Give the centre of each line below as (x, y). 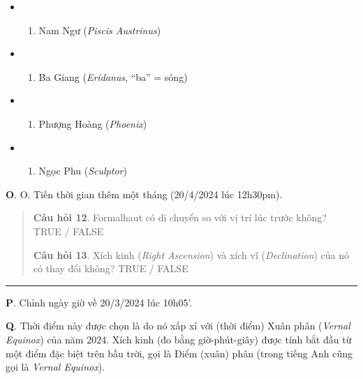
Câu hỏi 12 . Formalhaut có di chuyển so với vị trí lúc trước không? (180, 217)
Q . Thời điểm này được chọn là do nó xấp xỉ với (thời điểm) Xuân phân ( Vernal (178, 326)
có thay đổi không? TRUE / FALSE (111, 268)
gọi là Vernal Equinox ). (55, 367)
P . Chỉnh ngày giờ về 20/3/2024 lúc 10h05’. (99, 302)
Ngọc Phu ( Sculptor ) (83, 171)
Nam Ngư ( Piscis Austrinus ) (100, 30)
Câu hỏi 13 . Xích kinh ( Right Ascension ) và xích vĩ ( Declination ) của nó (191, 254)
